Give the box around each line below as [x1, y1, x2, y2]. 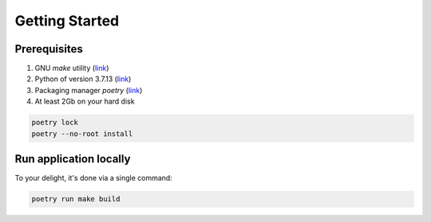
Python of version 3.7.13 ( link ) [34, 74, 132, 84]
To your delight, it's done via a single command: [14, 173, 173, 183]
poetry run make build [31, 195, 121, 204]
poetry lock [31, 118, 79, 127]
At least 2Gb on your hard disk [34, 96, 135, 107]
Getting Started [14, 12, 120, 29]
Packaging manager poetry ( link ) [34, 85, 143, 95]
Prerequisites [14, 42, 83, 56]
